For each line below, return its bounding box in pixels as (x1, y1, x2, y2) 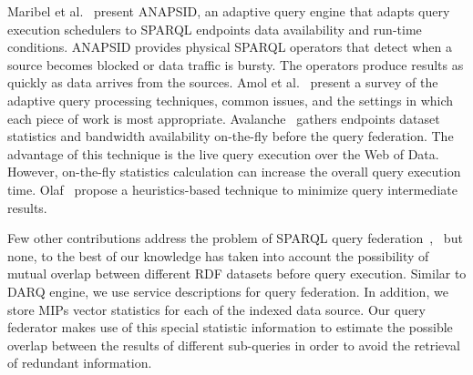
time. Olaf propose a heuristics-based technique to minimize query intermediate (7, 179, 458, 198)
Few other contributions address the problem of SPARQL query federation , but (7, 228, 463, 248)
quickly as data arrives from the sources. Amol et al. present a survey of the (7, 73, 438, 92)
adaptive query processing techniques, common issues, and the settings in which (7, 90, 454, 109)
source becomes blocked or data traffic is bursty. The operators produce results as (7, 55, 464, 74)
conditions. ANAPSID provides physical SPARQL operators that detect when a (7, 37, 452, 56)
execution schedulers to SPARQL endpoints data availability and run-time (7, 19, 422, 38)
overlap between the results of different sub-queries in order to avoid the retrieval (7, 335, 460, 354)
